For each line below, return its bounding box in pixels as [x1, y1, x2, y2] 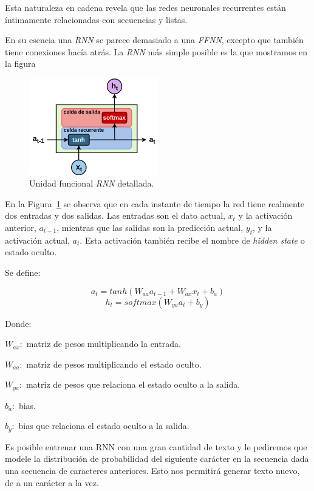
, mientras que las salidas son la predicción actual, [56, 221, 244, 234]
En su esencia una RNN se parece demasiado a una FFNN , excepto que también [5, 33, 304, 46]
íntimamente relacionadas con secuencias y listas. [5, 13, 188, 26]
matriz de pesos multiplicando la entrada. [26, 337, 181, 350]
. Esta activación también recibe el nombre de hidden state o [80, 233, 305, 246]
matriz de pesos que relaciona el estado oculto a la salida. [26, 378, 241, 391]
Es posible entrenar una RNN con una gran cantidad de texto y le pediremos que [5, 440, 307, 453]
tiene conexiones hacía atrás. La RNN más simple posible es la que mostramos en [5, 45, 308, 58]
